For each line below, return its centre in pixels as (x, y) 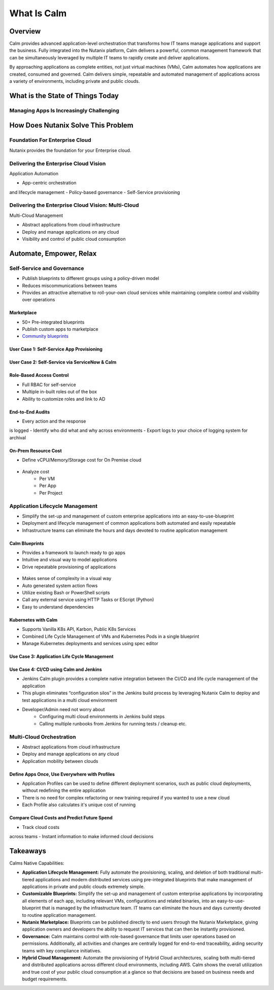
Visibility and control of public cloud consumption (74, 239)
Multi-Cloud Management (36, 215)
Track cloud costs (41, 827)
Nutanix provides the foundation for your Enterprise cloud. (70, 150)
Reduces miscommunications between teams (70, 285)
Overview (25, 31)
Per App (48, 486)
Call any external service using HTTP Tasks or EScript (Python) (88, 600)
